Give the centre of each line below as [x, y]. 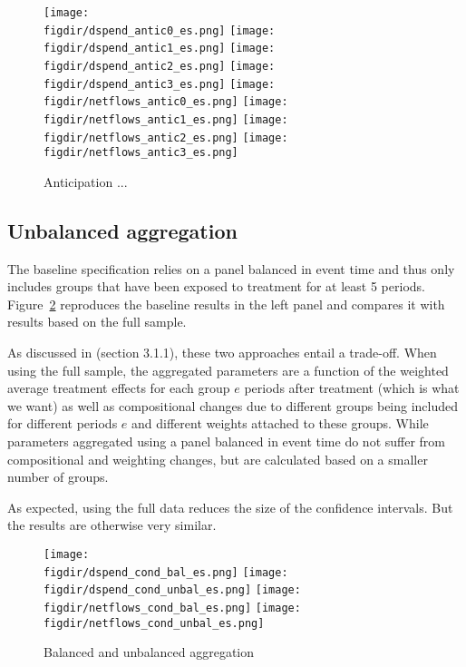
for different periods [63, 423]
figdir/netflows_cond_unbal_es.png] [154, 623]
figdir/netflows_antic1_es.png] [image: [166, 119]
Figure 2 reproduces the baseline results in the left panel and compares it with [226, 304]
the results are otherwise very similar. [112, 525]
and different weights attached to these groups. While [280, 423]
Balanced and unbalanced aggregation [149, 652]
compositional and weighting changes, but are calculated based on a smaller [218, 459]
